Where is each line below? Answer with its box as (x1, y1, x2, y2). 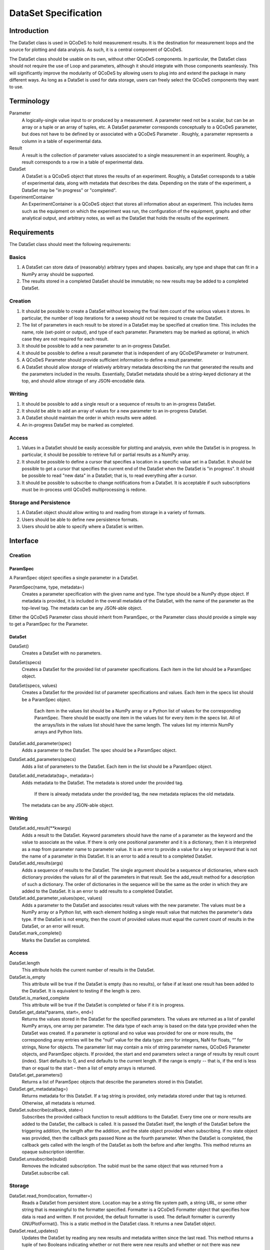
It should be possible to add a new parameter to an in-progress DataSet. (21, 343, 171, 349)
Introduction (9, 26, 49, 35)
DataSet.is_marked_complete (9, 995, 69, 1001)
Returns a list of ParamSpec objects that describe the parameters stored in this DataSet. (21, 1079, 203, 1085)
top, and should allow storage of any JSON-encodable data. (21, 378, 145, 384)
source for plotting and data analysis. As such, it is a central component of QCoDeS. (9, 46, 183, 52)
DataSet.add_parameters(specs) (9, 756, 76, 762)
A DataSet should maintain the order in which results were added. (21, 415, 157, 421)
